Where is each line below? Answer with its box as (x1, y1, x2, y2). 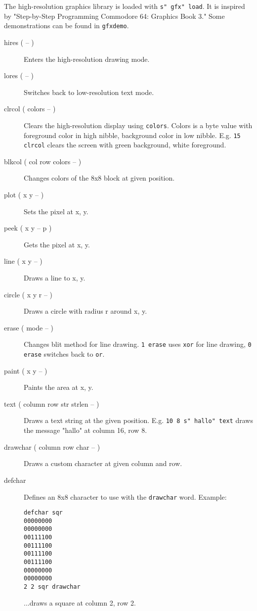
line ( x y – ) (4, 256, 43, 266)
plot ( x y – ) (4, 189, 44, 200)
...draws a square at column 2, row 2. (24, 597, 136, 608)
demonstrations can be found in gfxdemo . (4, 20, 129, 31)
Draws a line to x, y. (24, 273, 86, 282)
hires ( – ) (4, 37, 34, 47)
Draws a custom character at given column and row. (24, 458, 182, 469)
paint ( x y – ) (4, 365, 47, 376)
